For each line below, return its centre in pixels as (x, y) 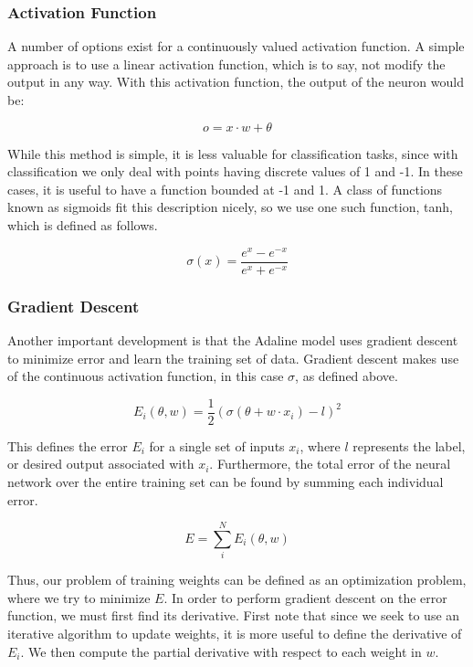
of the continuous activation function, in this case (146, 376)
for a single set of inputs (217, 445)
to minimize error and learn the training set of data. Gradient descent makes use (233, 358)
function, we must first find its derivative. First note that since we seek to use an (234, 615)
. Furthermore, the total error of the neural (330, 464)
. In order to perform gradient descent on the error (305, 597)
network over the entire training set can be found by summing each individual (226, 481)
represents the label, (409, 445)
